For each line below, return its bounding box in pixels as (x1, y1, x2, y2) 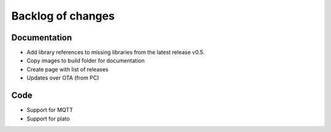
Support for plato (26, 115, 70, 122)
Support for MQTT (26, 106, 74, 114)
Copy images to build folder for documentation (26, 57, 145, 64)
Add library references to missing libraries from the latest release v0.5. (26, 49, 205, 56)
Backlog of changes (11, 9, 115, 23)
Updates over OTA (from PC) (26, 74, 99, 82)
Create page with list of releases (26, 65, 108, 73)
